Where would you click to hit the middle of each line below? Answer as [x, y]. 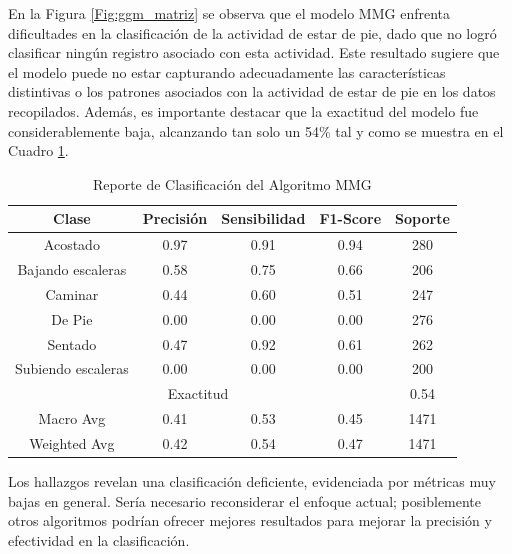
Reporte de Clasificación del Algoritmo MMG [232, 183]
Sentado [72, 343]
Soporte [422, 218]
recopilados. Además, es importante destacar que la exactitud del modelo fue [243, 110]
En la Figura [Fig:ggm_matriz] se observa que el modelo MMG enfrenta [229, 13]
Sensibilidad [263, 218]
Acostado [71, 244]
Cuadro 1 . [38, 150]
